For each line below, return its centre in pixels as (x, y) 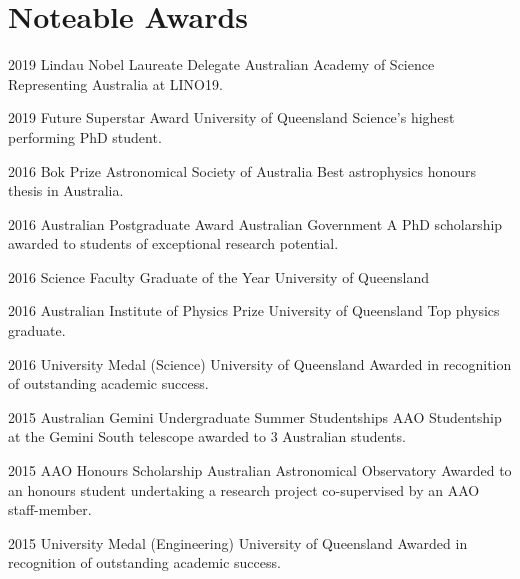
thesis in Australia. (66, 190)
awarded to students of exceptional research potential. (173, 243)
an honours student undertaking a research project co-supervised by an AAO (244, 489)
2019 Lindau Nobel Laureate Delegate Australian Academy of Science (221, 64)
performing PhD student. (85, 136)
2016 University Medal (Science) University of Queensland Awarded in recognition (260, 363)
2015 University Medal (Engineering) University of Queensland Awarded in (238, 542)
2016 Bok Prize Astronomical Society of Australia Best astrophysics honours (242, 170)
